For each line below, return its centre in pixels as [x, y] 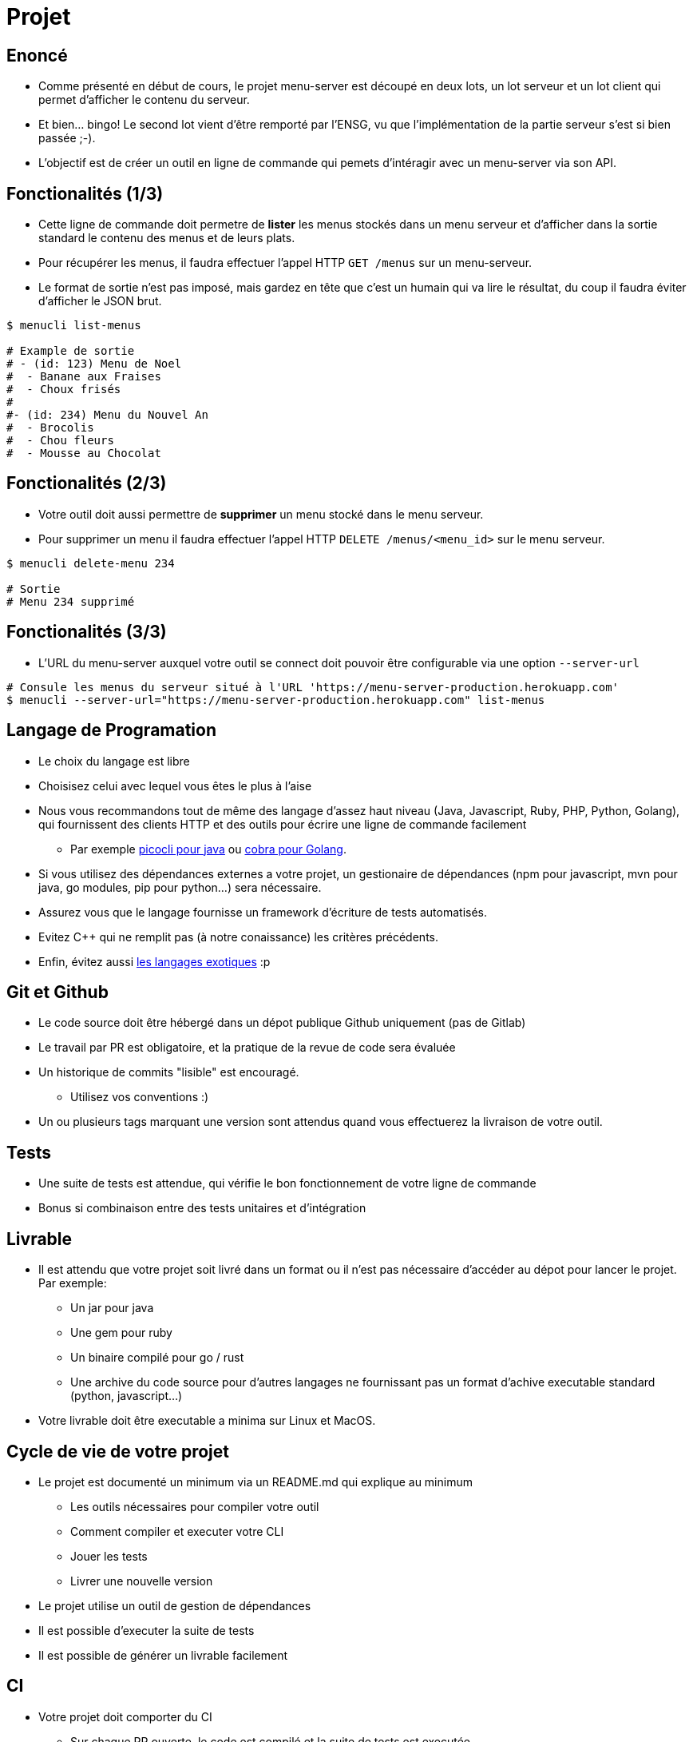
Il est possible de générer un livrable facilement [163, 1655]
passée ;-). [67, 138]
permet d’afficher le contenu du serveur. [144, 100]
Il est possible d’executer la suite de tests [147, 1630]
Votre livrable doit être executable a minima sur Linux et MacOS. [207, 1421]
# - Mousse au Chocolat [84, 453]
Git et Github [57, 992]
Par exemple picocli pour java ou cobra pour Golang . [208, 849]
